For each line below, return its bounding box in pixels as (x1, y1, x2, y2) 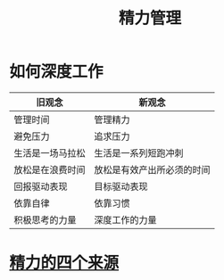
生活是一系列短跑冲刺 (94, 146, 185, 159)
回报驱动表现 (13, 180, 69, 193)
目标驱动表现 (94, 180, 149, 193)
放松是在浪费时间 (13, 163, 87, 176)
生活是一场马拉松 (13, 146, 87, 159)
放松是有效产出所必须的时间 (94, 163, 212, 176)
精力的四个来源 (9, 253, 120, 273)
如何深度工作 (9, 62, 104, 82)
